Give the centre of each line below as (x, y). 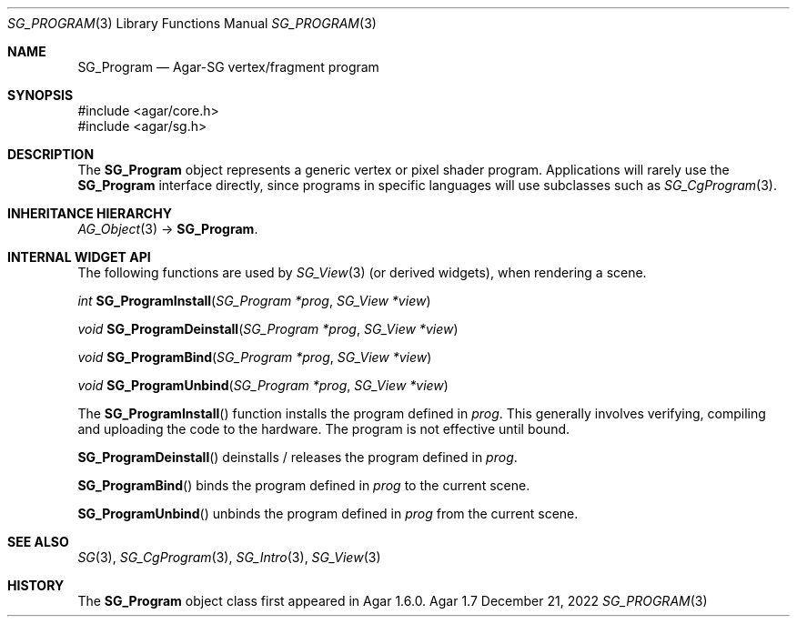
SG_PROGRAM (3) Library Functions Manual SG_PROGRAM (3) (192, 23)
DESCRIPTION (51, 154)
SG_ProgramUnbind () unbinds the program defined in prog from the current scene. (328, 513)
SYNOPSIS (40, 95)
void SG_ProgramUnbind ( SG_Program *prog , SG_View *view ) (263, 385)
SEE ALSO (38, 542)
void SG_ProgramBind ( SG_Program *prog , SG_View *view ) (255, 357)
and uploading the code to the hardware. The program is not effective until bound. (324, 429)
